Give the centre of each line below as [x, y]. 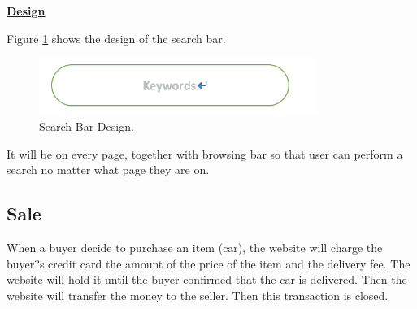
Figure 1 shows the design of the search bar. [116, 38]
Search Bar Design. [87, 126]
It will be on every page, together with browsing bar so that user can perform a [205, 153]
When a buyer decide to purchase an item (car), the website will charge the [195, 248]
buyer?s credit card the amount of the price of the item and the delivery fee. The [208, 263]
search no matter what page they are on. [108, 170]
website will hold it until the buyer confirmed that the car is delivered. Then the [207, 279]
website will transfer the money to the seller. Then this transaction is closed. [198, 295]
